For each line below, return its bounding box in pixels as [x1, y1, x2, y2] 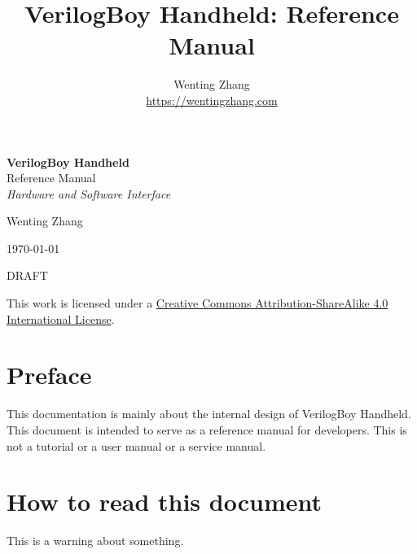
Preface [7, 358, 92, 391]
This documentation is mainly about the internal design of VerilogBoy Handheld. [7, 405, 411, 422]
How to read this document [7, 485, 322, 518]
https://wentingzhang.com [146, 91, 278, 108]
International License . [7, 310, 115, 327]
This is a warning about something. [7, 532, 184, 549]
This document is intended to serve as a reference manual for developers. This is [7, 421, 407, 438]
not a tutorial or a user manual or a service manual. [7, 437, 266, 454]
